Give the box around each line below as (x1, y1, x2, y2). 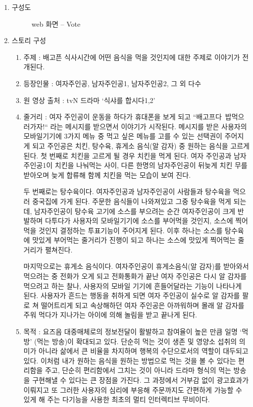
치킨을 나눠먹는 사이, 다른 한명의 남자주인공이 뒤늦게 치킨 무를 (54, 160, 248, 170)
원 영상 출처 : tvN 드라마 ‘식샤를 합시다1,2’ (23, 95, 155, 105)
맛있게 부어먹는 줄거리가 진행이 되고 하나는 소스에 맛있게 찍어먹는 (32, 235, 236, 245)
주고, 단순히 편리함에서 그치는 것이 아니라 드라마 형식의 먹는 (45, 365, 231, 375)
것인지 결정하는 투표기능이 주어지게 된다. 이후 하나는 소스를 (39, 225, 223, 235)
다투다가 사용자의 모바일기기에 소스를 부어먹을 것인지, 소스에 (45, 215, 233, 226)
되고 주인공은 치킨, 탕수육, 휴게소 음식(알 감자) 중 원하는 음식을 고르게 (32, 140, 250, 151)
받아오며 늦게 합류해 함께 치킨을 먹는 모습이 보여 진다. (23, 169, 191, 180)
